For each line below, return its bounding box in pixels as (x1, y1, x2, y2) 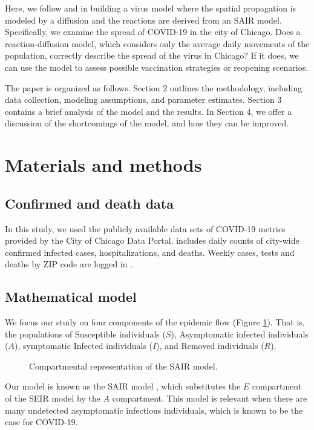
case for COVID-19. (5, 415, 78, 428)
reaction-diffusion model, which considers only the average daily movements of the (5, 37, 310, 50)
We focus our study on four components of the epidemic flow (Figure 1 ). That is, (5, 316, 305, 328)
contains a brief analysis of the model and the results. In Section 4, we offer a (5, 105, 292, 117)
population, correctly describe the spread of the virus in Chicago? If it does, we (5, 49, 299, 62)
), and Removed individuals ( (156, 339, 264, 352)
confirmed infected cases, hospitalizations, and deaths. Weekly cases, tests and (5, 246, 295, 258)
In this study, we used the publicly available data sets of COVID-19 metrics (5, 222, 286, 235)
